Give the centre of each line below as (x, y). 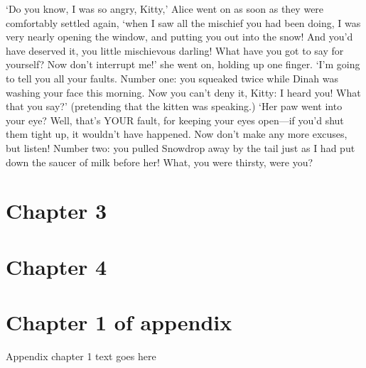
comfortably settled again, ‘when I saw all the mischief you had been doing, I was (183, 22)
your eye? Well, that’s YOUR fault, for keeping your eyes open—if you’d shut (175, 120)
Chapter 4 (56, 266)
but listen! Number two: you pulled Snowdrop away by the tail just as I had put (181, 147)
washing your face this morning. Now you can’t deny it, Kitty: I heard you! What (183, 92)
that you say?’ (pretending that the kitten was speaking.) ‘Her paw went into (174, 106)
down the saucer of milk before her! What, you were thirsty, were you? (160, 162)
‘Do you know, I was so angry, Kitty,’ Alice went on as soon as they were (165, 9)
